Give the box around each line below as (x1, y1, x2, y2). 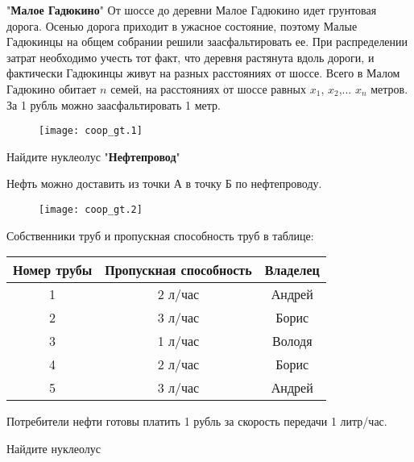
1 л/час (157, 331, 200, 351)
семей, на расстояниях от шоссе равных (110, 80, 307, 97)
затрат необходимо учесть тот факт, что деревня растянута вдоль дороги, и (6, 48, 375, 65)
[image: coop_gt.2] (39, 204, 143, 215)
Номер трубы (13, 260, 93, 280)
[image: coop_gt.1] (39, 125, 143, 137)
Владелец (264, 260, 320, 280)
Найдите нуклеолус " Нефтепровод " (6, 148, 180, 164)
